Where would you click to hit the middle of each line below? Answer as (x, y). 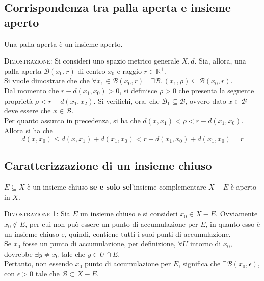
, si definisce (138, 90)
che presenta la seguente (216, 90)
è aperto (243, 187)
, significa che (200, 263)
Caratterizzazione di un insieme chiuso (108, 165)
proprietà (19, 100)
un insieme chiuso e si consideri (129, 214)
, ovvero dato (206, 100)
